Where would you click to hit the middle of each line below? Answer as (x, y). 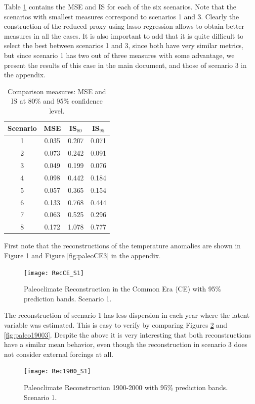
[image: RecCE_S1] (54, 273)
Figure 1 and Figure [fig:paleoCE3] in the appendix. (83, 255)
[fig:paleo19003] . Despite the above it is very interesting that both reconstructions (128, 334)
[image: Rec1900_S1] (58, 372)
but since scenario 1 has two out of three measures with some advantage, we (119, 55)
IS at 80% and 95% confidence (57, 101)
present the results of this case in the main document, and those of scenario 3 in (126, 65)
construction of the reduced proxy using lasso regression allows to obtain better (124, 26)
